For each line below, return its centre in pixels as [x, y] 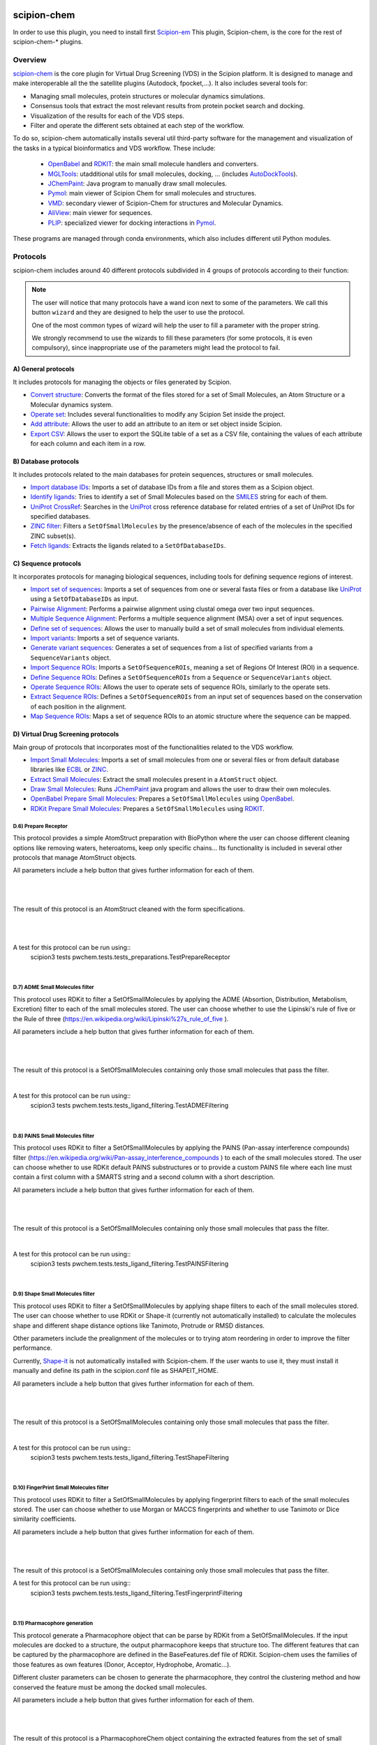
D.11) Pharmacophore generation [53, 1623]
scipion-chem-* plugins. [48, 41]
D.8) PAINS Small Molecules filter [54, 1136]
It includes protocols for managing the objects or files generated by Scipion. [122, 382]
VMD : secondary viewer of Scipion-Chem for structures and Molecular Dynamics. [165, 203]
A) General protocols [44, 369]
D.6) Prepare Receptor [40, 826]
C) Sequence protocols [47, 564]
